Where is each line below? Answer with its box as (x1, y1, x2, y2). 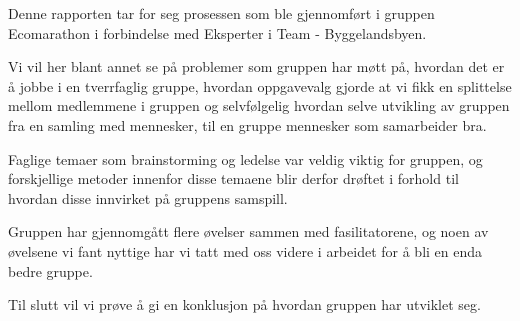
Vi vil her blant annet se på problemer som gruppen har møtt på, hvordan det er (8, 56, 505, 77)
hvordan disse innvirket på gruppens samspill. (8, 187, 288, 208)
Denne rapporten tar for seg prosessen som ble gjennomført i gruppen (8, 3, 435, 23)
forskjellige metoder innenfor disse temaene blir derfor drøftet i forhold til (8, 168, 459, 189)
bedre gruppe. (8, 260, 93, 281)
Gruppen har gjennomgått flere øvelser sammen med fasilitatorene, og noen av (8, 221, 489, 242)
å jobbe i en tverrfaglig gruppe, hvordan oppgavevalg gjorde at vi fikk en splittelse (8, 75, 512, 96)
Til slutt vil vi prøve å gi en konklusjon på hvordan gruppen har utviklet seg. (8, 294, 481, 315)
